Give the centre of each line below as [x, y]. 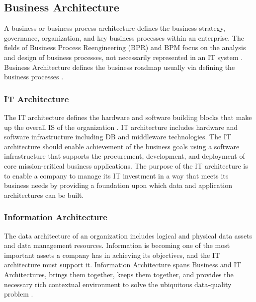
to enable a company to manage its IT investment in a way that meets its [116, 175]
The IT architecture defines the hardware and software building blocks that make [128, 117]
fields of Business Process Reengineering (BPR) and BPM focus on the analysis [125, 47]
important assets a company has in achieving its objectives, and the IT [112, 255]
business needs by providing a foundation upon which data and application [118, 185]
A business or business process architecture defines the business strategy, [115, 28]
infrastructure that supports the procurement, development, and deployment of [125, 156]
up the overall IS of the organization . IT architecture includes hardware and [121, 127]
